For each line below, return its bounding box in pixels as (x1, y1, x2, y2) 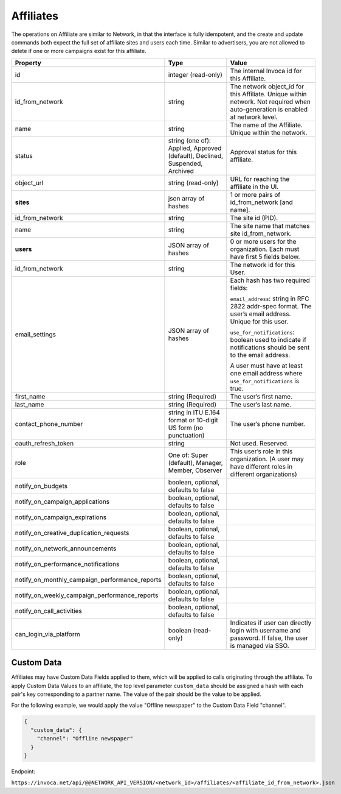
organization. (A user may (230, 455, 304, 463)
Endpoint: (11, 768, 36, 775)
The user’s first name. (230, 392, 293, 400)
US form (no (168, 424, 204, 432)
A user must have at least (230, 361, 303, 370)
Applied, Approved (168, 144, 222, 152)
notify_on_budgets (15, 481, 68, 490)
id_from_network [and (230, 198, 293, 207)
